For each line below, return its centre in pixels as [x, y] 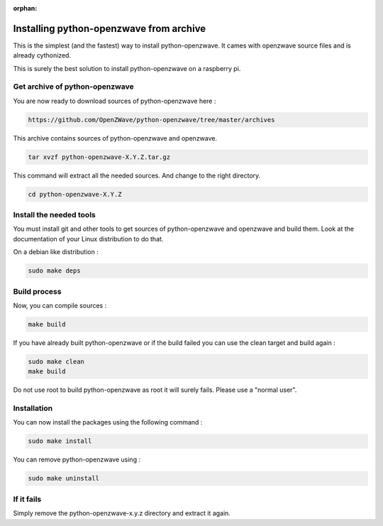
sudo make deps [54, 271]
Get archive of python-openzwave [73, 87]
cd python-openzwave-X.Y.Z [75, 194]
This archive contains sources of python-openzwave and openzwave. [115, 138]
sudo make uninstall [63, 478]
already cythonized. [42, 55]
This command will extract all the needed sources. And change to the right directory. [137, 175]
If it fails [27, 499]
